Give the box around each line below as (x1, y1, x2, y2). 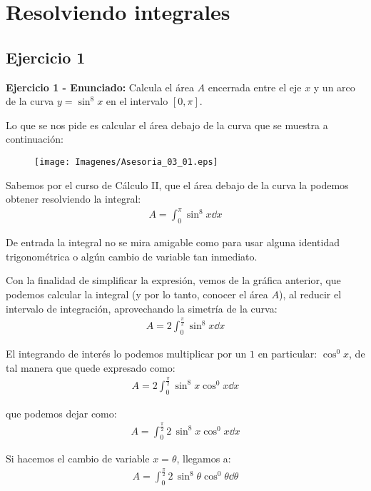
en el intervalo (106, 93, 168, 108)
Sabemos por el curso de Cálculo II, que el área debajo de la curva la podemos (6, 177, 349, 192)
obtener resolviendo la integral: (6, 191, 141, 206)
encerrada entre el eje (208, 79, 302, 94)
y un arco (313, 79, 355, 94)
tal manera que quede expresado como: (6, 360, 176, 375)
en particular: (258, 346, 317, 361)
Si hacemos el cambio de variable (6, 451, 150, 466)
